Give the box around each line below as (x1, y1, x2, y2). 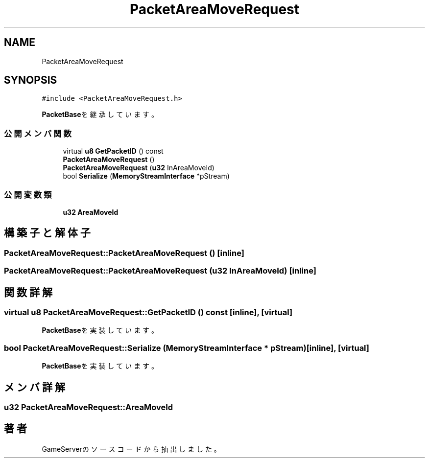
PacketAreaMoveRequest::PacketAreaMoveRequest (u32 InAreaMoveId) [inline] (4, 266, 316, 276)
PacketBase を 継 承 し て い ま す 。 (42, 110, 159, 119)
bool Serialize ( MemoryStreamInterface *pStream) (63, 172, 230, 181)
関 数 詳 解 (4, 286, 52, 299)
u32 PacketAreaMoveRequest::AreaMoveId (4, 402, 173, 412)
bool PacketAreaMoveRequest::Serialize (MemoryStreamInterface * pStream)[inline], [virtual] (4, 343, 370, 353)
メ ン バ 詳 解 (4, 381, 65, 393)
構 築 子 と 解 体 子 (4, 227, 91, 239)
